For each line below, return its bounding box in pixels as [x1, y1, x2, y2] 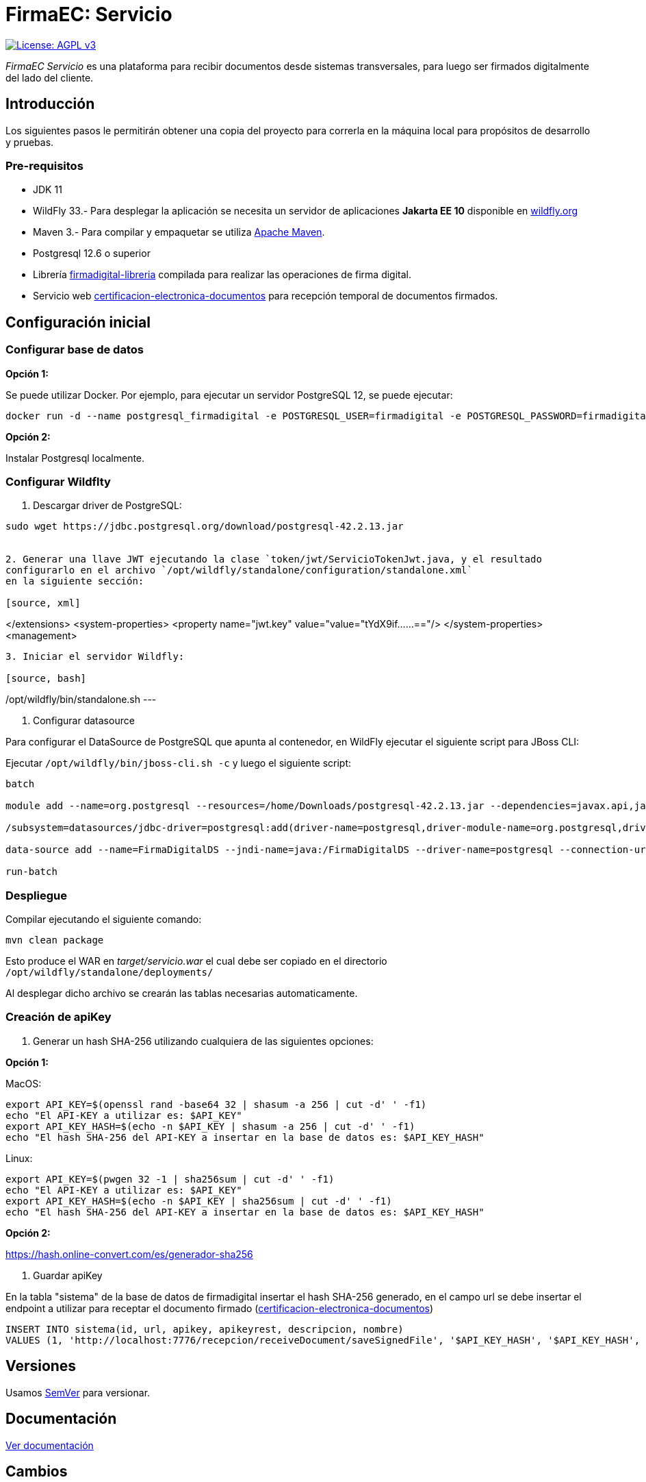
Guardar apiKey [33, 1269, 103, 1281]
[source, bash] [5, 673, 87, 684]
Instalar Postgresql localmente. [5, 452, 145, 464]
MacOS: [5, 1077, 42, 1089]
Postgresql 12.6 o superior [33, 247, 151, 260]
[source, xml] [5, 597, 81, 609]
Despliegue [5, 888, 67, 902]
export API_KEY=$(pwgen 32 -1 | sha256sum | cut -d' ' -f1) [5, 1173, 335, 1185]
